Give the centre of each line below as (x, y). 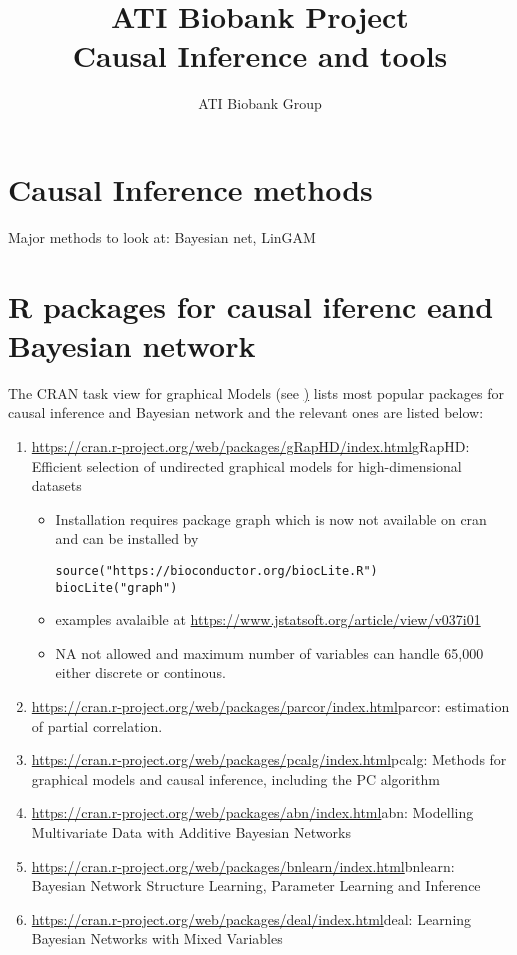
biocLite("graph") (116, 587)
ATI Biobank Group (260, 103)
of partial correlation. (97, 725)
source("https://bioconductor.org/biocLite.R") (216, 570)
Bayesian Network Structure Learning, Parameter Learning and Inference (256, 885)
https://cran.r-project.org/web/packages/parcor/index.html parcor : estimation (270, 706)
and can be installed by (127, 538)
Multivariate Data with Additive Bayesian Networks (191, 831)
